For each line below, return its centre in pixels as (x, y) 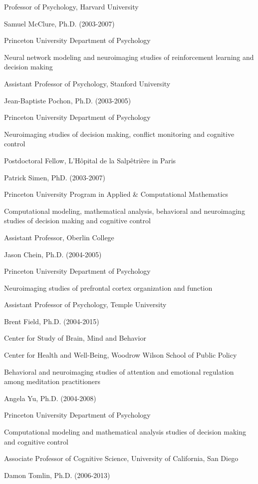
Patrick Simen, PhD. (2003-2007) (55, 177)
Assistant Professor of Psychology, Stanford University (87, 83)
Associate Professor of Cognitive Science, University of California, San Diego (121, 458)
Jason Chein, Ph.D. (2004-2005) (53, 254)
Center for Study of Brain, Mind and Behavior (75, 338)
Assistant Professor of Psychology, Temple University (85, 304)
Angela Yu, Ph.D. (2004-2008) (50, 398)
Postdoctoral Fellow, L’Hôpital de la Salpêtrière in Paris (90, 160)
